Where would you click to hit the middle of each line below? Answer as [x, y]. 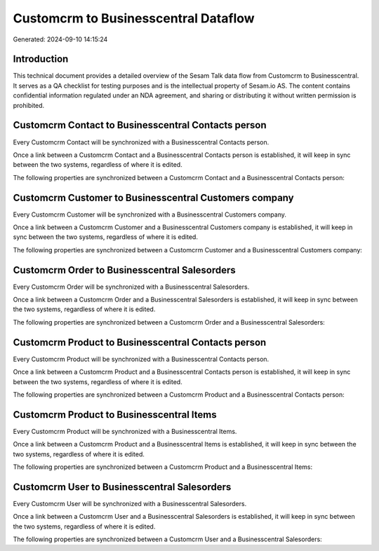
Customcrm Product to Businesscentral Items [115, 415]
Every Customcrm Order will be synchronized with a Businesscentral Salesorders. [131, 287]
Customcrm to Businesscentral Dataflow [134, 18]
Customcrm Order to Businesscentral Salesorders [125, 270]
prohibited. [29, 105]
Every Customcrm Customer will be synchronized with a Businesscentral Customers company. [150, 215]
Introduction [41, 59]
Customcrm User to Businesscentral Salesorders [122, 487]
